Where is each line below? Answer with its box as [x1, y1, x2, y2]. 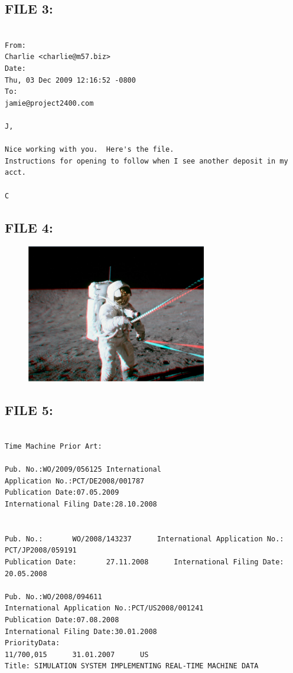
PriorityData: [5, 639, 60, 648]
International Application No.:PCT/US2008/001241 [5, 604, 204, 613]
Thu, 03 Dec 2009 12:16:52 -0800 [5, 76, 136, 84]
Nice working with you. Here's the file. [5, 145, 174, 154]
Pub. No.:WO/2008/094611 [5, 592, 102, 601]
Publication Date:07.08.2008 [5, 616, 119, 624]
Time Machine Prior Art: [5, 442, 102, 451]
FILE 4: [5, 218, 53, 236]
